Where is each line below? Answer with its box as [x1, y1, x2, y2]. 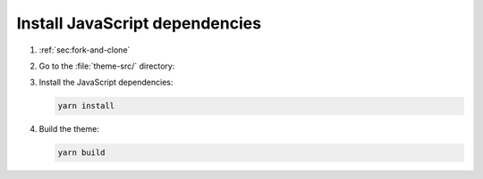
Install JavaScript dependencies [16, 13, 262, 33]
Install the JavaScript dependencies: [38, 77, 174, 88]
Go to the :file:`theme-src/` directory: [38, 61, 175, 71]
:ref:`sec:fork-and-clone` [38, 45, 131, 55]
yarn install [57, 101, 115, 111]
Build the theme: [38, 124, 100, 134]
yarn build [57, 148, 106, 158]
